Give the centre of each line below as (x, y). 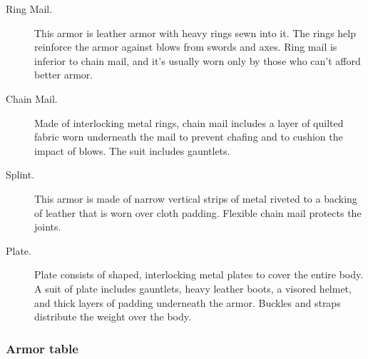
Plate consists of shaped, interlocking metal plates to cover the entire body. (199, 274)
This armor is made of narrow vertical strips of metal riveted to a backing (196, 198)
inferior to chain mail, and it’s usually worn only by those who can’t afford (198, 60)
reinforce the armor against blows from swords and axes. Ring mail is (186, 47)
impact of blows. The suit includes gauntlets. (132, 150)
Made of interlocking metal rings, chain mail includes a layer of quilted (189, 122)
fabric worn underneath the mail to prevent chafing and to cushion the (189, 137)
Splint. (20, 175)
